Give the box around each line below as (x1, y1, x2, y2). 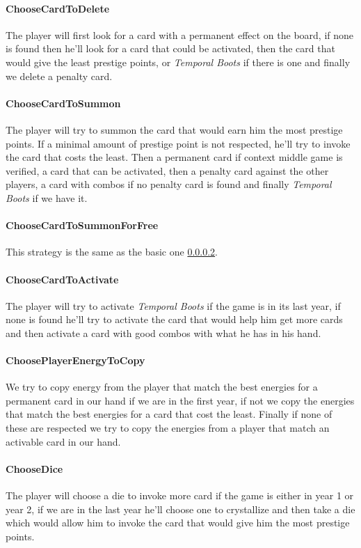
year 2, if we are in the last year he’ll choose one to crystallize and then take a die (6, 501, 355, 516)
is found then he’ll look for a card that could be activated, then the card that (6, 41, 335, 56)
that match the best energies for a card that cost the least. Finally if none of (6, 407, 332, 421)
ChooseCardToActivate (6, 272, 119, 286)
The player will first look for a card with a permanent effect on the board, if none (6, 27, 354, 42)
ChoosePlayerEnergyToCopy (6, 353, 145, 368)
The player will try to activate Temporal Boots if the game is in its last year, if (6, 298, 341, 313)
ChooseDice (6, 461, 63, 476)
